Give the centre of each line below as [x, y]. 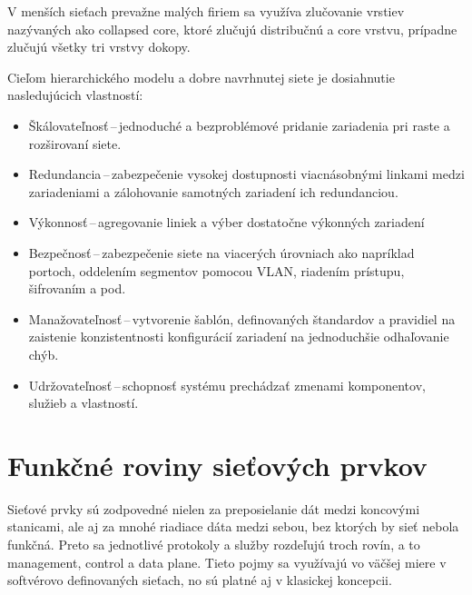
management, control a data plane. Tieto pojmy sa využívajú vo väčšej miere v [227, 562]
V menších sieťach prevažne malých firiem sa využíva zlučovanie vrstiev [206, 11]
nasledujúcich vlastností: [75, 95]
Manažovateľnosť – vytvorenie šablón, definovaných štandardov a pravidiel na [242, 318]
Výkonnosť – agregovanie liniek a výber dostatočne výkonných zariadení [226, 222]
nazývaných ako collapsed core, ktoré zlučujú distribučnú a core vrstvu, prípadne [232, 29]
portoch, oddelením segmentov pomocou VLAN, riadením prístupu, [216, 270]
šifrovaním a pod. [77, 288]
